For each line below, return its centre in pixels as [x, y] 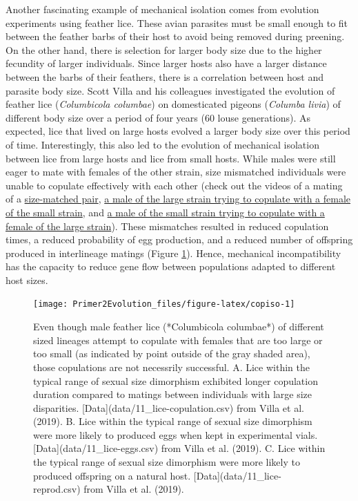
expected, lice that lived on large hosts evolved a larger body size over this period [178, 131]
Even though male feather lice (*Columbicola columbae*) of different [179, 327]
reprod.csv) [57, 489]
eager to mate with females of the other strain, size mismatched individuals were [176, 172]
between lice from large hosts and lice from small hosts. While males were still [171, 158]
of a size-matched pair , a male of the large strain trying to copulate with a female [178, 199]
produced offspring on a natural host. [112, 475]
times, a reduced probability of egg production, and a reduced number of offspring [179, 239]
